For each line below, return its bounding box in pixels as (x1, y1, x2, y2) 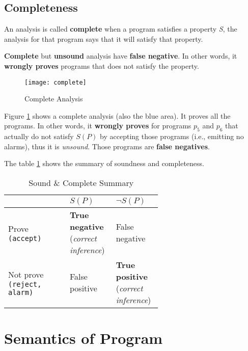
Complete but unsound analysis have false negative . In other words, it (4, 50, 237, 61)
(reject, (8, 280, 42, 288)
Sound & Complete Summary (29, 177, 134, 188)
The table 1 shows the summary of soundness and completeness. (4, 158, 205, 169)
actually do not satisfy (4, 131, 74, 142)
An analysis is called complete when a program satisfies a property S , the (4, 23, 237, 34)
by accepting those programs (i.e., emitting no (100, 131, 244, 142)
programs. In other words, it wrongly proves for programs (4, 120, 191, 131)
